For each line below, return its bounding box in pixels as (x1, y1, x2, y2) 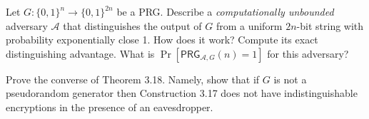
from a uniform (216, 18, 283, 33)
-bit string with (296, 18, 364, 33)
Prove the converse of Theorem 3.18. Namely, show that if (6, 71, 260, 86)
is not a (273, 71, 307, 86)
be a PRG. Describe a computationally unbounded (116, 4, 334, 19)
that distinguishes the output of (63, 18, 202, 33)
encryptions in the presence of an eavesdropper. (6, 99, 213, 114)
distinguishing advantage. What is (6, 46, 155, 61)
